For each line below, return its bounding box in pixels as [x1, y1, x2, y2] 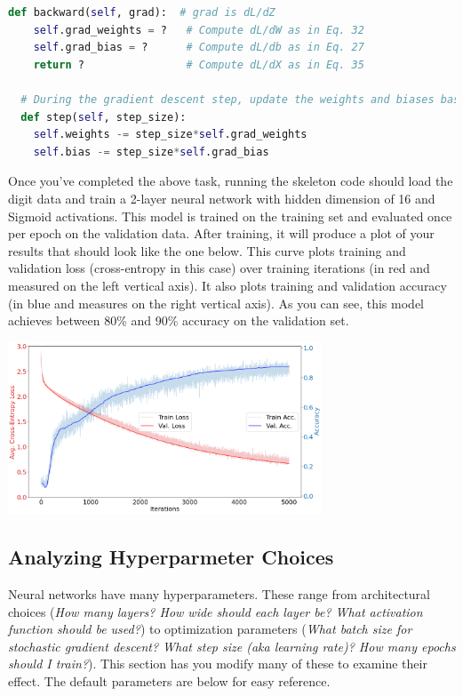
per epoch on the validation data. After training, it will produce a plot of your [8, 224, 435, 243]
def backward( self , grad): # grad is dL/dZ [8, 6, 275, 19]
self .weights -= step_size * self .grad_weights [33, 128, 307, 141]
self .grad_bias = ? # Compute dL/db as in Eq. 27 [33, 41, 364, 54]
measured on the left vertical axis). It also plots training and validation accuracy [8, 276, 447, 294]
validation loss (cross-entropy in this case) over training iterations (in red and [8, 259, 430, 277]
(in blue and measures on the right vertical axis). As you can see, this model [8, 293, 424, 312]
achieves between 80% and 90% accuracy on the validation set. [8, 311, 349, 330]
